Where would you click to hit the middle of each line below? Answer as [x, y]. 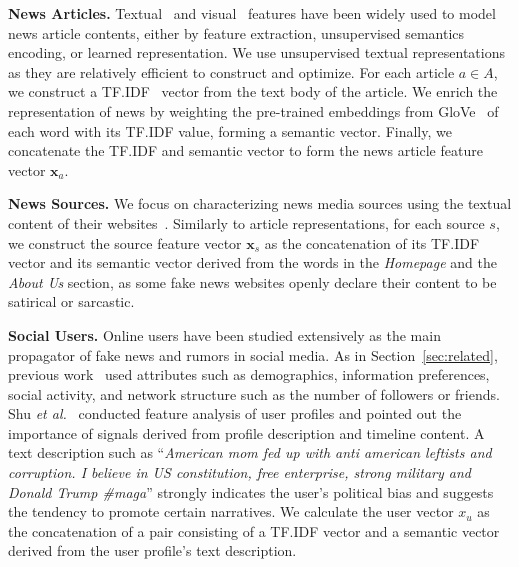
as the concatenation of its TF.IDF [372, 242]
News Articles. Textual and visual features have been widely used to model [252, 13]
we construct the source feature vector [125, 242]
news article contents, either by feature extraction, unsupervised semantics [236, 32]
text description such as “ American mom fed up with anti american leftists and [250, 452]
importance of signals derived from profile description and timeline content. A [246, 432]
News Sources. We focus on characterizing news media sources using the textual [260, 203]
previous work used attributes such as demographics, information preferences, [249, 374]
